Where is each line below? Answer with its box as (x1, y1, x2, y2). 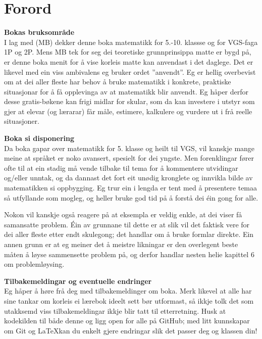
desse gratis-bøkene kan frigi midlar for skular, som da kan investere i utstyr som (4, 96, 255, 107)
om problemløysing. (4, 259, 65, 269)
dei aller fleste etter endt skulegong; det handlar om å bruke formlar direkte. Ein (4, 229, 254, 239)
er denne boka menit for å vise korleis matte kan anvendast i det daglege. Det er (4, 56, 253, 67)
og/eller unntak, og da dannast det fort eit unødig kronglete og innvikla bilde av (4, 172, 253, 183)
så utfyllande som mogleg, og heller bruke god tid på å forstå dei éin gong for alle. (4, 192, 258, 203)
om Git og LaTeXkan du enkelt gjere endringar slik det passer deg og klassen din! (4, 325, 257, 335)
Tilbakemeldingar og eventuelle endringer (4, 275, 152, 286)
